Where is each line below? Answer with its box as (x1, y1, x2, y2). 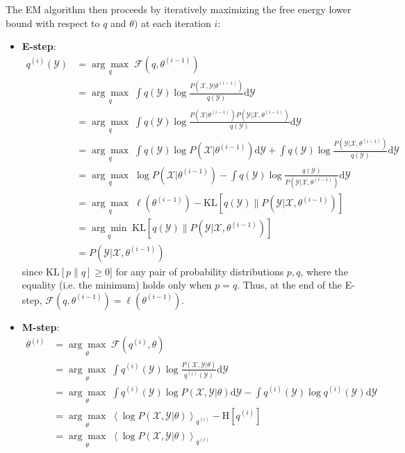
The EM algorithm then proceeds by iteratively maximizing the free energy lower (6, 2, 352, 16)
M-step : (22, 319, 60, 334)
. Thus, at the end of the (237, 277, 342, 292)
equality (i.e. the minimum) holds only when (22, 277, 212, 292)
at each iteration (140, 15, 211, 30)
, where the (300, 264, 348, 278)
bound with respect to (6, 15, 100, 30)
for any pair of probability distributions (115, 264, 284, 278)
